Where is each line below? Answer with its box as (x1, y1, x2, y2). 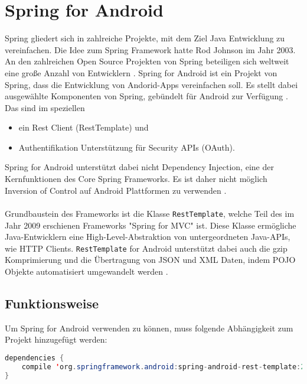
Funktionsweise (5, 294, 99, 312)
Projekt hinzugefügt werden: (5, 333, 107, 346)
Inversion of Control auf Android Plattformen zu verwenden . (5, 184, 227, 196)
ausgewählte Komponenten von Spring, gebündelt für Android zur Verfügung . (5, 90, 288, 102)
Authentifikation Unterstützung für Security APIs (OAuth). (18, 141, 235, 153)
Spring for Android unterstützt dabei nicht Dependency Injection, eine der (5, 161, 274, 173)
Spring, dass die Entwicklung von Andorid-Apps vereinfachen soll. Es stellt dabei (5, 78, 298, 90)
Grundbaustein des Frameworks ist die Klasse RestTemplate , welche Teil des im (5, 207, 295, 219)
